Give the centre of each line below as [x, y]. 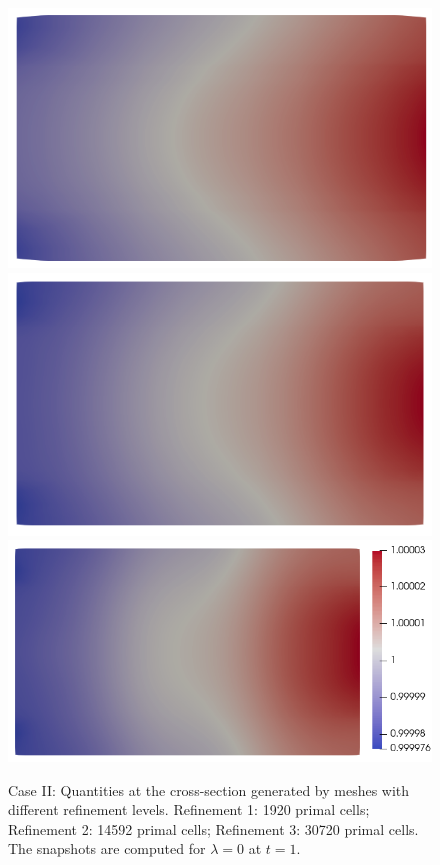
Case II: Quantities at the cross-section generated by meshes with [209, 789]
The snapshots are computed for [107, 848]
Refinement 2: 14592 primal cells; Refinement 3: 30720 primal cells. [213, 828]
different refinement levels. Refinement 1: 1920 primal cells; [189, 809]
